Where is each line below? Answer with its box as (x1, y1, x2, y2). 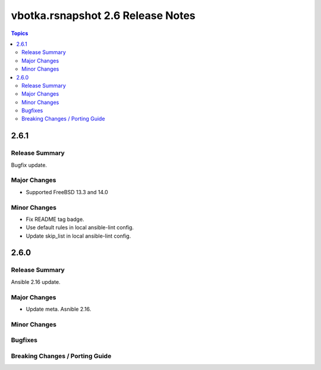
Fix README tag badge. (26, 216, 84, 223)
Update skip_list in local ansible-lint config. (26, 232, 131, 239)
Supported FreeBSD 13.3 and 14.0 (26, 188, 108, 195)
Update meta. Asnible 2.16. (26, 305, 92, 312)
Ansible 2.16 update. (11, 278, 61, 285)
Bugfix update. (11, 161, 48, 169)
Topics (11, 30, 29, 37)
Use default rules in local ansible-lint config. (26, 224, 134, 231)
